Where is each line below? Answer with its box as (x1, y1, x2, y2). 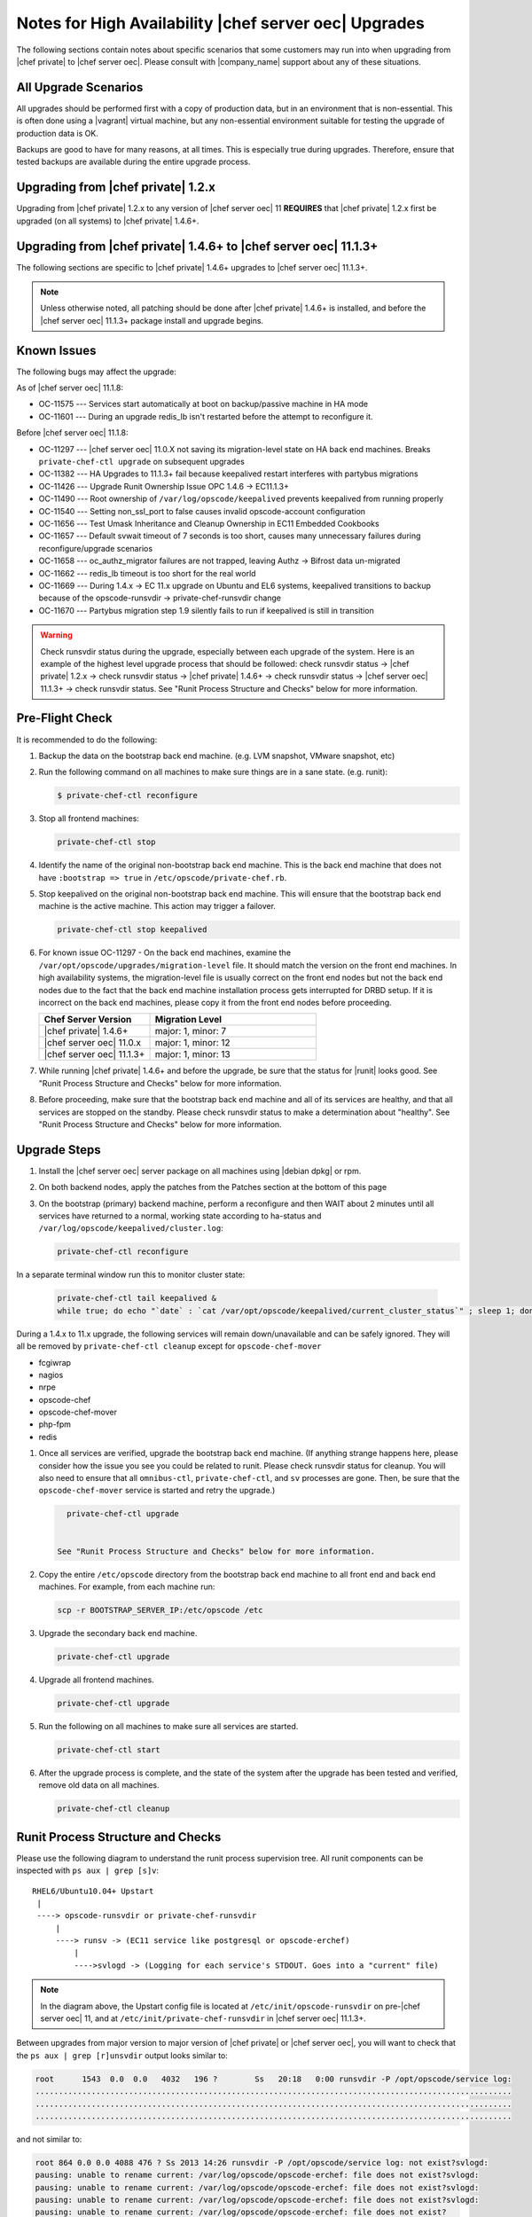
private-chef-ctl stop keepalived (57, 925, 207, 935)
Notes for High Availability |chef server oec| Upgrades (16, 13, 425, 33)
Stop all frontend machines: (38, 813, 139, 824)
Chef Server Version (43, 1014, 132, 1026)
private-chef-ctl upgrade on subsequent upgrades (38, 457, 246, 467)
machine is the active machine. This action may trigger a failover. (38, 901, 277, 912)
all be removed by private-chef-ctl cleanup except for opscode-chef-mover (16, 1341, 322, 1351)
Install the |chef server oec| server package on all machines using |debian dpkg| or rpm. (38, 1165, 362, 1176)
